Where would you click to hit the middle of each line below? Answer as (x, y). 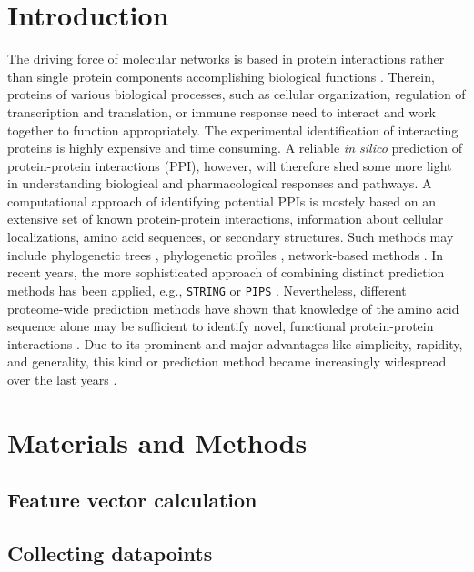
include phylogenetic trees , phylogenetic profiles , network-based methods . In (226, 254)
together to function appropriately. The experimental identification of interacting (233, 130)
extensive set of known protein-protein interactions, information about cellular (226, 219)
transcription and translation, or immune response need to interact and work (222, 111)
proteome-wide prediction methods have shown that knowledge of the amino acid (233, 308)
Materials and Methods (157, 442)
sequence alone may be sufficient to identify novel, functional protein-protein (221, 326)
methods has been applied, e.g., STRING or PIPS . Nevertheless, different (207, 290)
